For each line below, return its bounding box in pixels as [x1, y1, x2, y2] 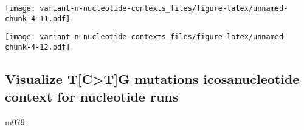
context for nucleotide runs [5, 87, 179, 106]
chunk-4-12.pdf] [5, 42, 71, 51]
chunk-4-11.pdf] [5, 14, 71, 23]
